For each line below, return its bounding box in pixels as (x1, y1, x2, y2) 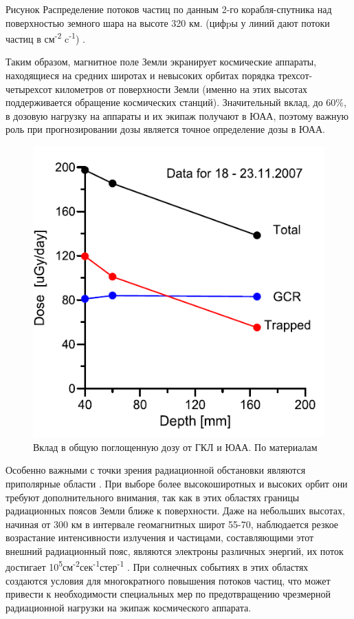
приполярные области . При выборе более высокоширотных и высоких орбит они (5, 476, 348, 490)
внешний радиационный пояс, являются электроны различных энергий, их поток (5, 543, 344, 558)
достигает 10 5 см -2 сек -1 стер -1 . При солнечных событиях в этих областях (5, 558, 309, 574)
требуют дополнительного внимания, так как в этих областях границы (5, 490, 300, 504)
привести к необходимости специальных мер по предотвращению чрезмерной (5, 587, 331, 601)
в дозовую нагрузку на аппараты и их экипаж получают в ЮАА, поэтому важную (5, 108, 349, 123)
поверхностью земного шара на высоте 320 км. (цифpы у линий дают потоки (5, 15, 330, 30)
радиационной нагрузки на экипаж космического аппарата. (5, 600, 252, 614)
